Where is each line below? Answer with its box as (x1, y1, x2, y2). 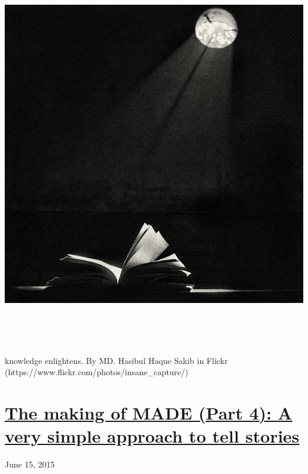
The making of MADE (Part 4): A (5, 401, 293, 425)
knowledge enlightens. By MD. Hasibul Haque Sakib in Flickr (5, 354, 228, 366)
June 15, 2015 (5, 458, 55, 470)
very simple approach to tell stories (5, 424, 300, 448)
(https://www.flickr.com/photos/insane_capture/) (5, 366, 188, 378)
